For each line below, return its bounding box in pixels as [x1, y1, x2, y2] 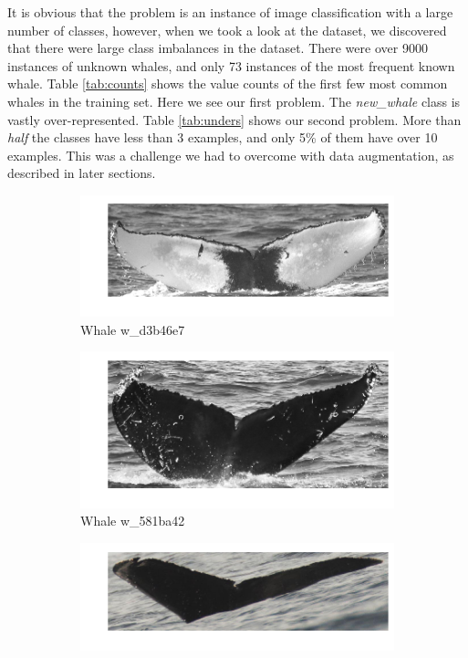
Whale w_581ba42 [80, 511, 185, 530]
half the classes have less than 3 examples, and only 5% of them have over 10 [7, 128, 438, 147]
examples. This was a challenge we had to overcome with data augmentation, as [7, 145, 454, 164]
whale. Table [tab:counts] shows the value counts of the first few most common [7, 74, 448, 93]
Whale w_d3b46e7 [80, 319, 185, 339]
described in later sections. [7, 163, 156, 183]
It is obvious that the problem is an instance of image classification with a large [7, 3, 453, 21]
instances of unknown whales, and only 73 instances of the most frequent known [7, 56, 455, 75]
